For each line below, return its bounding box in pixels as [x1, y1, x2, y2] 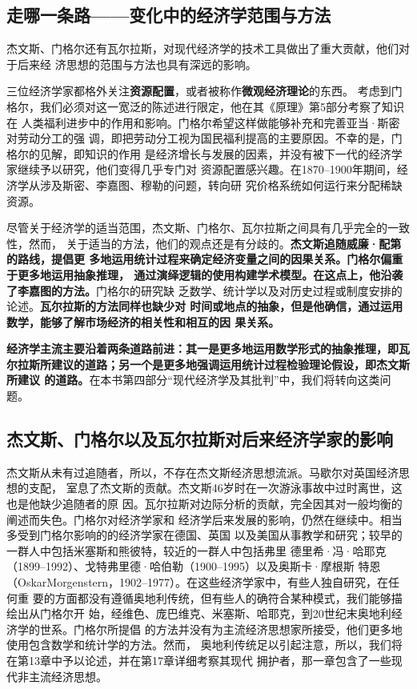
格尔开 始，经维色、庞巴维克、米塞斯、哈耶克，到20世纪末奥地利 [50, 605, 391, 622]
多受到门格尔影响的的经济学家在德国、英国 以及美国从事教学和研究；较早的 [6, 527, 403, 543]
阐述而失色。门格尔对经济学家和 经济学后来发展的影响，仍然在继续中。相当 [6, 511, 403, 527]
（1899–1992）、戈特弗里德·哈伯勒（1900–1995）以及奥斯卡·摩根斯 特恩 [6, 558, 381, 575]
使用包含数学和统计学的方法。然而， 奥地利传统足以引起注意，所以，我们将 [6, 636, 403, 653]
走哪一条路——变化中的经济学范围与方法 [6, 2, 331, 27]
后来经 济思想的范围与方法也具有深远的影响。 [17, 55, 257, 72]
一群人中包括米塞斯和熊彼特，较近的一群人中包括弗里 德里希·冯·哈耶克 [6, 542, 387, 559]
